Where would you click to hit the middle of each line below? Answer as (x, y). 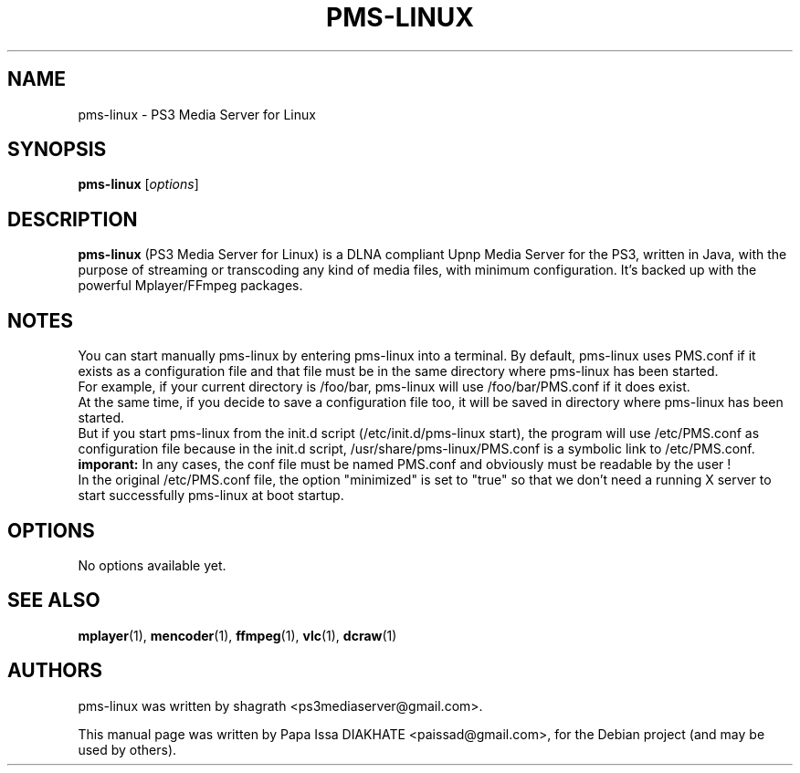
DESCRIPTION (73, 219)
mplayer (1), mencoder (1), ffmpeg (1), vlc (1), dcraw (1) (237, 635)
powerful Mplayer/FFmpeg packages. (190, 286)
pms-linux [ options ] (138, 184)
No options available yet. (152, 565)
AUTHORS (55, 671)
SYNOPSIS (57, 150)
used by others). (127, 749)
